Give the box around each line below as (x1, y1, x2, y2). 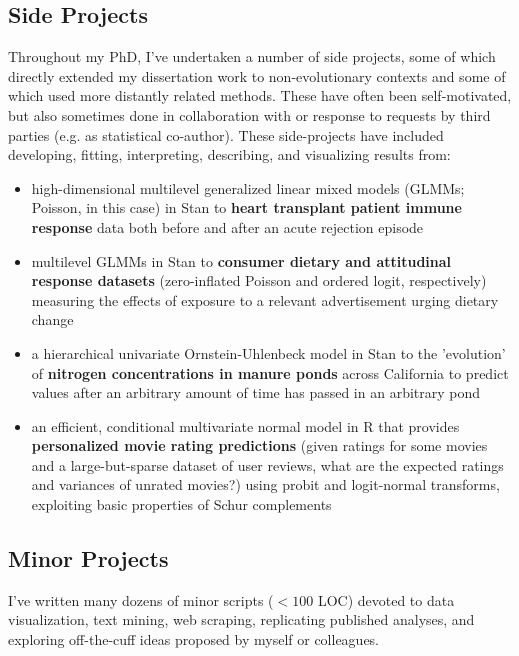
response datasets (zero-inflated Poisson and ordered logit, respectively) (31, 270, 487, 291)
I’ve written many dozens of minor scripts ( (8, 589, 274, 610)
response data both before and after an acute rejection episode (31, 216, 424, 237)
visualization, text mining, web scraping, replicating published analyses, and (8, 609, 475, 630)
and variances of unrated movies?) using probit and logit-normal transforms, (31, 474, 500, 495)
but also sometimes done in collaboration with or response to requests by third (8, 104, 491, 125)
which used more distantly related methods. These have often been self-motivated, (8, 85, 512, 106)
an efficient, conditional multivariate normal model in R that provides (31, 415, 460, 436)
